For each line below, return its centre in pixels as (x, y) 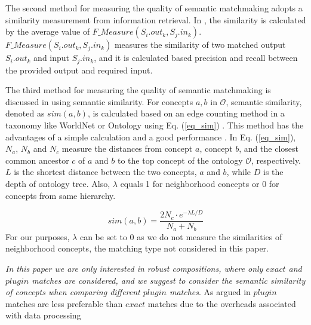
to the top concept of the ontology (180, 160)
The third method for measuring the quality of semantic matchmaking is (138, 90)
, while (239, 172)
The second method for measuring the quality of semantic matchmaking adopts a (154, 8)
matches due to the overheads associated (222, 303)
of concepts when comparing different (73, 292)
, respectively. (276, 160)
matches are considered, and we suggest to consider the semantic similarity (169, 280)
